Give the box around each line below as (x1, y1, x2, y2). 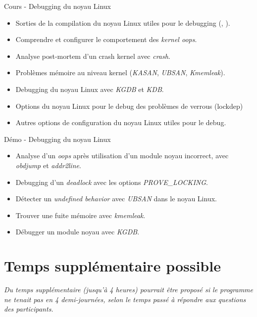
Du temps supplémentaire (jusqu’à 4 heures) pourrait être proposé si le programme (4, 284, 254, 295)
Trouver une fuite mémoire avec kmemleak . (15, 210, 146, 220)
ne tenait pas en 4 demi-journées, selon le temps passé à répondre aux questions (4, 294, 246, 304)
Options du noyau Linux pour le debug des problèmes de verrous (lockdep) (15, 100, 243, 111)
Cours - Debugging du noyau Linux (4, 1, 111, 11)
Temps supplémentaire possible (4, 256, 221, 276)
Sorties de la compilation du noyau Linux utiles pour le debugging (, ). (15, 17, 230, 28)
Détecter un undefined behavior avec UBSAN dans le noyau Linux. (15, 193, 217, 204)
